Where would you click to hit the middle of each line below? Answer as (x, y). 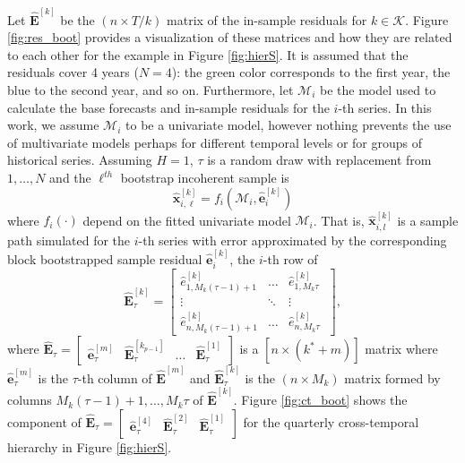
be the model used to (378, 90)
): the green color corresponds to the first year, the (311, 72)
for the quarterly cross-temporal (331, 421)
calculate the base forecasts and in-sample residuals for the (168, 107)
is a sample (428, 220)
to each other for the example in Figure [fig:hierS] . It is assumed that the (208, 54)
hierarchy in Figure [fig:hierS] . (90, 446)
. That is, (339, 220)
